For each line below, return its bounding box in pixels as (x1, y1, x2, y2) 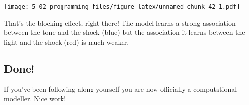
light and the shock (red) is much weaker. (4, 36, 129, 47)
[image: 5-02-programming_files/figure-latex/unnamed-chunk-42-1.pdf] (4, 3, 240, 10)
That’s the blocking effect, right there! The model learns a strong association (4, 17, 236, 27)
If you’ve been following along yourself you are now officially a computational (4, 83, 237, 94)
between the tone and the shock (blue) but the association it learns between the (4, 27, 245, 37)
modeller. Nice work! (4, 93, 66, 104)
